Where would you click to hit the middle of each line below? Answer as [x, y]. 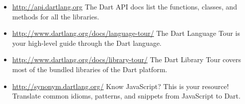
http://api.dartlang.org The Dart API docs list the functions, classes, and [124, 6]
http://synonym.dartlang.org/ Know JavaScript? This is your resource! [121, 86]
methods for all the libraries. [56, 16]
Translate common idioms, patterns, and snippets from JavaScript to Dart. [126, 96]
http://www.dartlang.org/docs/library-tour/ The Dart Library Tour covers [127, 59]
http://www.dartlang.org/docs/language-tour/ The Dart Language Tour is [126, 33]
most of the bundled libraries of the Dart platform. [90, 69]
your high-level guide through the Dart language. [87, 43]
